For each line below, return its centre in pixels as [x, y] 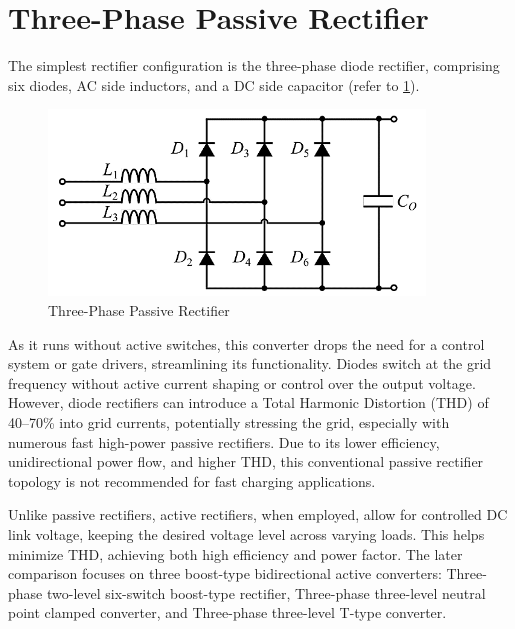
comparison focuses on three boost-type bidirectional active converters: [225, 573]
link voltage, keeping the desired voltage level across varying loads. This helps [246, 534]
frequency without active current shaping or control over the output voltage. [242, 382]
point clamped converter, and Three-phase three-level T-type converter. [227, 612]
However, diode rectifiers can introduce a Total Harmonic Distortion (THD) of [248, 402]
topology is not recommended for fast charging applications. [192, 480]
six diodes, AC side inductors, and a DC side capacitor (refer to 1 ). [214, 84]
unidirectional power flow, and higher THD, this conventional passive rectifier [246, 461]
